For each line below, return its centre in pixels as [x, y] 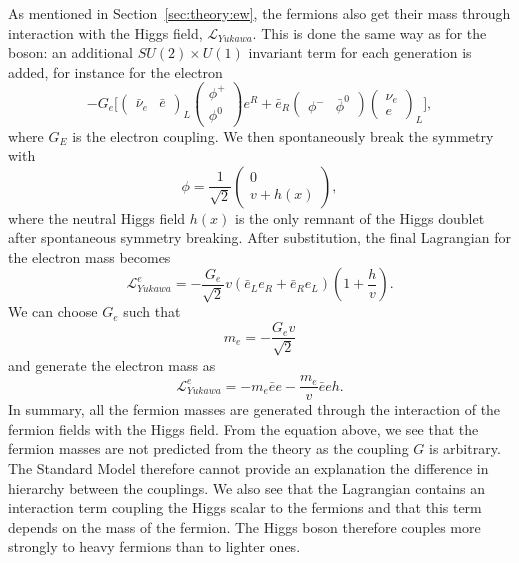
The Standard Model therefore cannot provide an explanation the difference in [248, 467]
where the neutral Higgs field [97, 217]
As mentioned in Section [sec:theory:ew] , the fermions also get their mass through [259, 13]
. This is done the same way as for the [369, 32]
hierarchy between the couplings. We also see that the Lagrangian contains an [246, 487]
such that [152, 311]
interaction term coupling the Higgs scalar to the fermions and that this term [245, 507]
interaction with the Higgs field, [105, 32]
